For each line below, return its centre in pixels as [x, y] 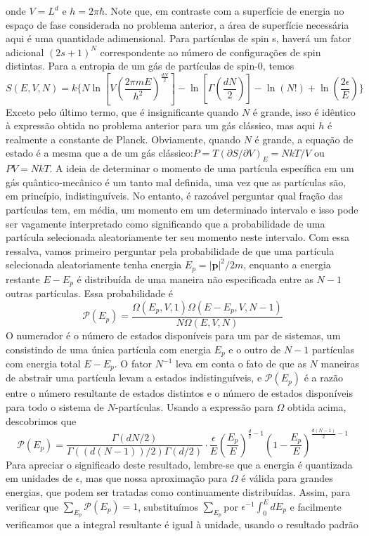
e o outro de [255, 349]
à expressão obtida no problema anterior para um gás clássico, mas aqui [161, 125]
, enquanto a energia [287, 264]
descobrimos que [41, 420]
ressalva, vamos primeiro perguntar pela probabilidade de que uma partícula [170, 250]
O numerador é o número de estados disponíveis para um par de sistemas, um [173, 335]
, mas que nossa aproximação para [154, 478]
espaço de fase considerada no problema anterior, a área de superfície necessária [177, 24]
